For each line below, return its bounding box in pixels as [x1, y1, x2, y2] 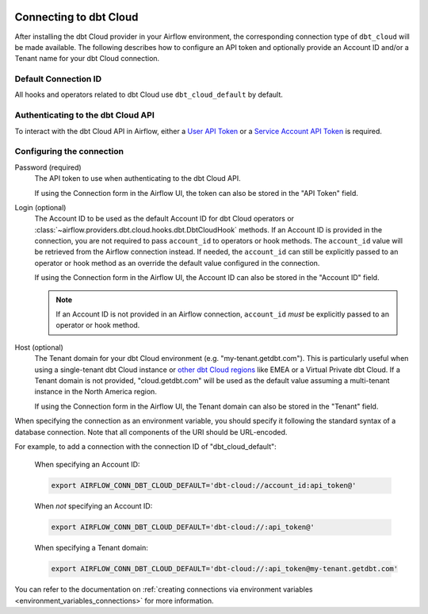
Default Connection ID [14, 74, 102, 85]
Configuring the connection [14, 146, 124, 157]
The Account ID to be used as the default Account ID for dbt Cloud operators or [34, 214, 295, 224]
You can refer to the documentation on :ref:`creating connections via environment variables [14, 585, 313, 594]
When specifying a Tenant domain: [34, 543, 148, 553]
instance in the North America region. [34, 387, 158, 397]
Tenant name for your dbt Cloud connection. [14, 54, 160, 63]
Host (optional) [14, 342, 63, 352]
